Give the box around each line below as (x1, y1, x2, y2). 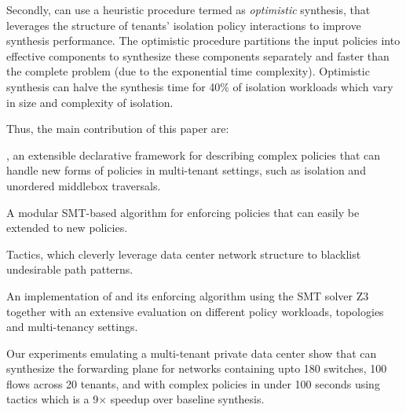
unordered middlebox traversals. (6, 177, 161, 193)
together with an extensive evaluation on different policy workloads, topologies (6, 303, 384, 319)
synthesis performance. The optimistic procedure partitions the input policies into (6, 32, 401, 49)
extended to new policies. (6, 219, 128, 236)
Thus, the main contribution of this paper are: (6, 120, 229, 137)
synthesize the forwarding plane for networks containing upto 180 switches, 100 (6, 360, 387, 377)
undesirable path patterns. (6, 261, 134, 278)
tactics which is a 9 (6, 391, 99, 407)
